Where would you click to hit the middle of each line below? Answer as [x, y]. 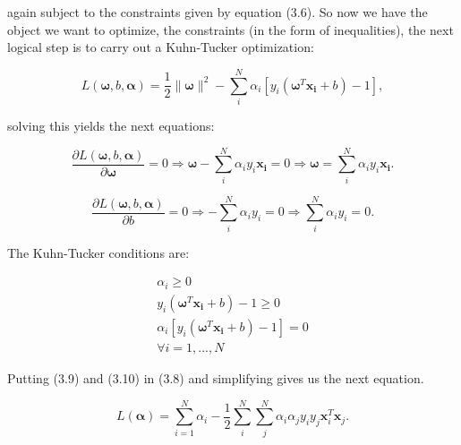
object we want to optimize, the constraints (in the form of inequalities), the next [230, 29]
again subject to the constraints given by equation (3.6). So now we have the [218, 12]
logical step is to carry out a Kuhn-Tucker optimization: [161, 47]
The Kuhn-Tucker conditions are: [98, 252]
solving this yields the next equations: [111, 125]
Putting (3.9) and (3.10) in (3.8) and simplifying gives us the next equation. [216, 377]
